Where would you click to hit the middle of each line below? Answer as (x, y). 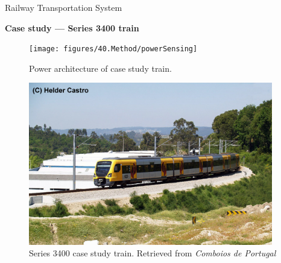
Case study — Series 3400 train (72, 27)
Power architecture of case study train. (100, 68)
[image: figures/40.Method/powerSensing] (113, 49)
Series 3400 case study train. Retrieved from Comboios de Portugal (153, 253)
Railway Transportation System (64, 7)
